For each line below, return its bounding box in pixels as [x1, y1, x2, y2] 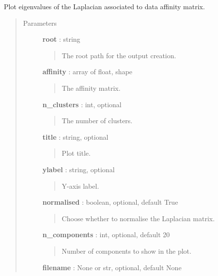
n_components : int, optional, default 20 [42, 229, 170, 240]
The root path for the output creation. [62, 50, 176, 60]
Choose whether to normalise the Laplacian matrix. [62, 213, 215, 223]
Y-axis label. [62, 180, 99, 191]
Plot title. [62, 148, 91, 158]
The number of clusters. [62, 115, 133, 126]
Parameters [23, 17, 57, 28]
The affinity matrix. [62, 82, 121, 93]
